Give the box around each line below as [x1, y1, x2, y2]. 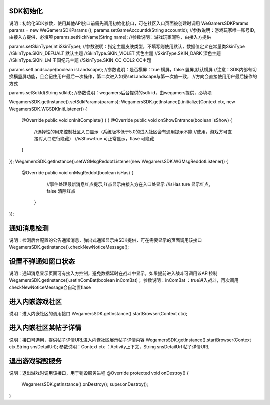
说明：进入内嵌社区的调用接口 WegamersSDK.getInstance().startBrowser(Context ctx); [9, 310, 188, 316]
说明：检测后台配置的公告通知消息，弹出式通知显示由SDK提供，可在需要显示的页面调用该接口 [9, 237, 202, 243]
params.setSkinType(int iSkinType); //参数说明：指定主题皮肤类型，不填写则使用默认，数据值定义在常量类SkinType [9, 43, 245, 49]
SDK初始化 [9, 7, 43, 15]
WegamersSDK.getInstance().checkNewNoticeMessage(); [9, 244, 129, 250]
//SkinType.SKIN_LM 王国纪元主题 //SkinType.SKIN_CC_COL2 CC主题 [9, 57, 152, 63]
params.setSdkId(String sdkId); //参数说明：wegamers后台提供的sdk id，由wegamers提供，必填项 [9, 90, 212, 96]
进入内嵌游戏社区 [9, 297, 62, 306]
